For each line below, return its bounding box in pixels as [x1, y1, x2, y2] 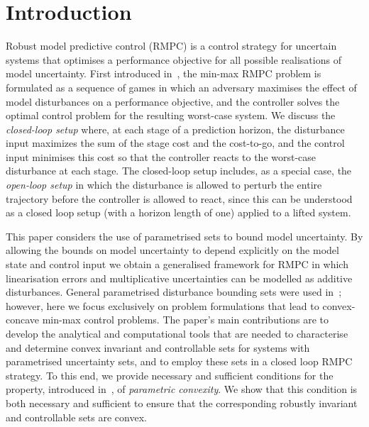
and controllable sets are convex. [6, 409, 147, 424]
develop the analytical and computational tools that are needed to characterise [6, 326, 348, 340]
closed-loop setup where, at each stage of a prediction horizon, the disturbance [6, 121, 345, 136]
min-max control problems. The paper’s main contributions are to [42, 312, 329, 327]
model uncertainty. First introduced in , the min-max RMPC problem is [6, 66, 321, 81]
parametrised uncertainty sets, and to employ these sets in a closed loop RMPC [6, 354, 353, 369]
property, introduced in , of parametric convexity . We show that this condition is [6, 382, 358, 396]
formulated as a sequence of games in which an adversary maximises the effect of [6, 79, 357, 94]
